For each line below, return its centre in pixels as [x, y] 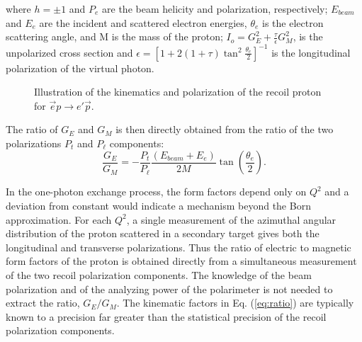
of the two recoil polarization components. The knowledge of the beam [159, 275]
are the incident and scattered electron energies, [143, 22]
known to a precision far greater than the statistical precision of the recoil [166, 316]
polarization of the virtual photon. [80, 68]
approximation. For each [59, 219]
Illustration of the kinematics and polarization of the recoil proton [178, 92]
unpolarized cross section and [69, 52]
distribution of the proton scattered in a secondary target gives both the [163, 233]
